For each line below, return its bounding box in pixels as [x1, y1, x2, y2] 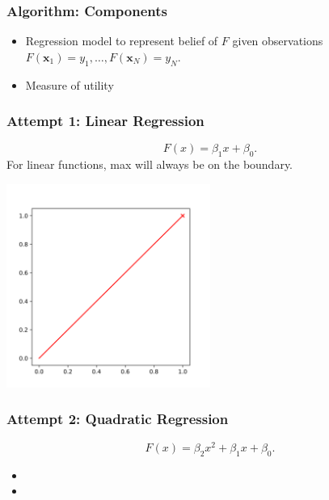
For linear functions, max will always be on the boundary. [6, 156, 293, 173]
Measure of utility [25, 76, 114, 93]
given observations [232, 32, 323, 49]
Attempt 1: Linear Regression [6, 111, 205, 131]
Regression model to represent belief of [25, 32, 218, 49]
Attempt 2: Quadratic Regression [6, 409, 229, 429]
